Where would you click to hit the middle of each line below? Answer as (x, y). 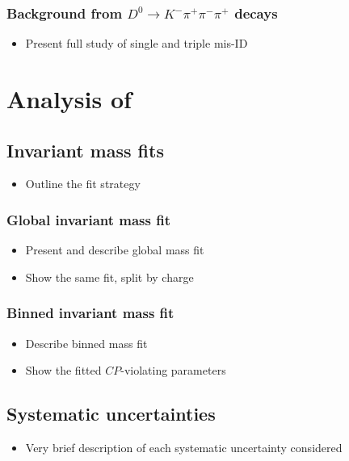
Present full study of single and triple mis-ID (137, 43)
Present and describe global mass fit (115, 250)
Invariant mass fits (85, 150)
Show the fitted (63, 370)
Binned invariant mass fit (90, 313)
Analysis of (69, 98)
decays (256, 13)
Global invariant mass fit (89, 219)
